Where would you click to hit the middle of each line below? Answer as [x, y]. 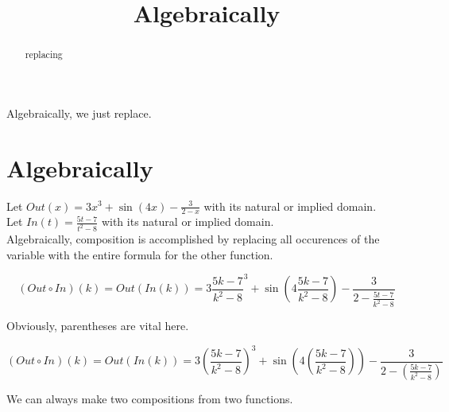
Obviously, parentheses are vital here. [98, 326]
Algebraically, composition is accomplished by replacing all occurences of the [193, 239]
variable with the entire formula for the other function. [140, 254]
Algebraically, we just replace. [79, 113]
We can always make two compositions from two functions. [150, 398]
